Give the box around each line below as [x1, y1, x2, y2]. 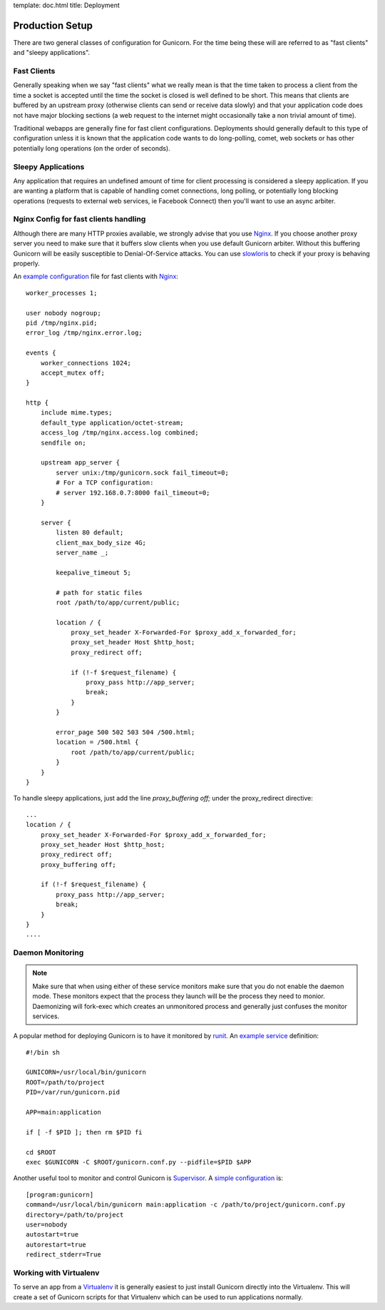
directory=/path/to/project [26, 1210, 124, 1219]
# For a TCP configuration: [56, 479, 154, 487]
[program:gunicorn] [26, 1190, 94, 1199]
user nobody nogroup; [26, 309, 101, 317]
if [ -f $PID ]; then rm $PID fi [26, 1128, 143, 1136]
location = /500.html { [56, 738, 139, 746]
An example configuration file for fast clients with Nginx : [13, 272, 178, 281]
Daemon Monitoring [13, 948, 84, 958]
